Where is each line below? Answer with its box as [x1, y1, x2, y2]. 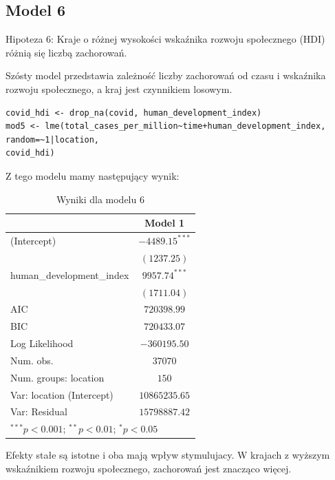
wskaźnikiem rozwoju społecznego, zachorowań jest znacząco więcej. [6, 461, 292, 475]
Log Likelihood [10, 336, 74, 351]
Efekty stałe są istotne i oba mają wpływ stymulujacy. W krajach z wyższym [6, 448, 330, 462]
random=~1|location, [6, 134, 100, 145]
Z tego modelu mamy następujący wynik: [6, 168, 180, 182]
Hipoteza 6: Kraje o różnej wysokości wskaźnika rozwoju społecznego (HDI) [6, 32, 325, 46]
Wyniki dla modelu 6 [56, 191, 144, 206]
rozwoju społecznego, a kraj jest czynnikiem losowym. [6, 81, 233, 96]
